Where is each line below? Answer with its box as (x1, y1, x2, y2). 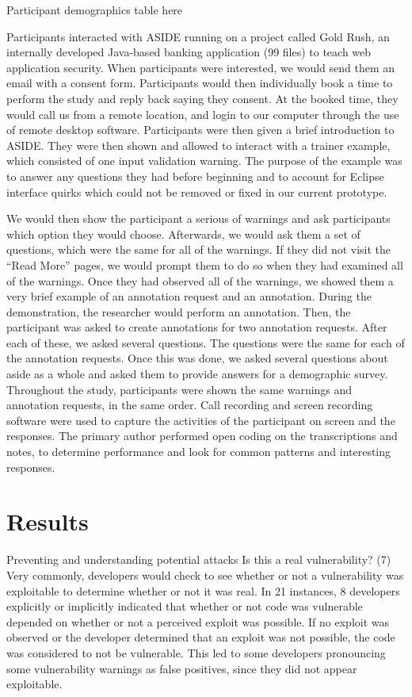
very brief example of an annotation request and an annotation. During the (6, 288, 372, 304)
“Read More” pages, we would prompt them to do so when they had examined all (6, 256, 403, 273)
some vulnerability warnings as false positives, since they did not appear (6, 660, 357, 676)
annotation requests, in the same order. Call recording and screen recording (6, 396, 373, 413)
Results (6, 505, 89, 538)
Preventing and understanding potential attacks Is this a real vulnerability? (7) (6, 551, 391, 568)
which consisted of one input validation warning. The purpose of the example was (6, 152, 402, 169)
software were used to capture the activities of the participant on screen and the (6, 412, 395, 428)
